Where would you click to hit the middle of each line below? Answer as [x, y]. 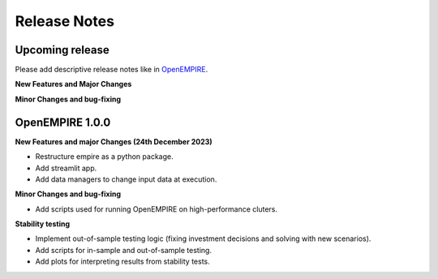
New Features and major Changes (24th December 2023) [114, 141]
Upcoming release [62, 50]
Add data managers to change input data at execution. [126, 179]
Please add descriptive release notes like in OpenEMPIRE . [112, 70]
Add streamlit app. [66, 168]
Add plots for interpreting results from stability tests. [122, 262]
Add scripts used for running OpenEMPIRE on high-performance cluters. [157, 209]
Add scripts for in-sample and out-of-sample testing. [124, 250]
